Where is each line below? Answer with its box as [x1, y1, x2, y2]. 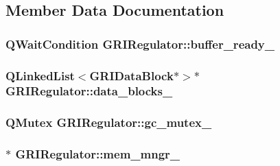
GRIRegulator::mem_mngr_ [15, 145, 180, 163]
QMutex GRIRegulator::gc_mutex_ [5, 114, 212, 131]
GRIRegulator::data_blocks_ [5, 82, 173, 99]
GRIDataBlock [89, 67, 174, 84]
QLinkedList [5, 67, 75, 84]
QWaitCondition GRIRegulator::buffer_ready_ [5, 35, 275, 52]
